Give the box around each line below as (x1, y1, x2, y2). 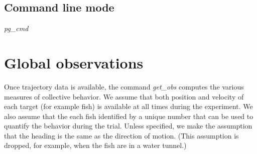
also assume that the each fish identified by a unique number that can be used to (4, 110, 253, 121)
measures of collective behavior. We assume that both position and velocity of (4, 91, 244, 101)
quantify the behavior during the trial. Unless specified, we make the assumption (4, 120, 252, 131)
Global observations (4, 52, 144, 72)
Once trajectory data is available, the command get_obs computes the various (4, 81, 244, 91)
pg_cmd (4, 23, 29, 33)
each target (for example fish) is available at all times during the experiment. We (4, 101, 253, 111)
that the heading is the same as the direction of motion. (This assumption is (4, 130, 239, 140)
